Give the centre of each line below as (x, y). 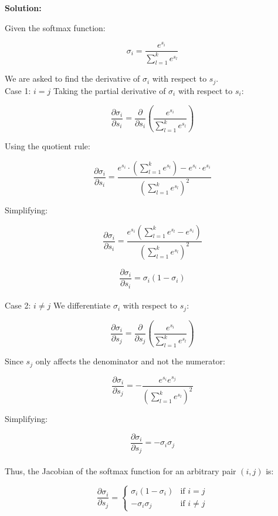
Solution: (23, 8)
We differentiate (82, 305)
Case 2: (18, 305)
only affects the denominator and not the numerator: (130, 361)
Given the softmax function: (55, 27)
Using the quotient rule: (48, 146)
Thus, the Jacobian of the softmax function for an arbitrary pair (121, 470)
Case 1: (18, 90)
